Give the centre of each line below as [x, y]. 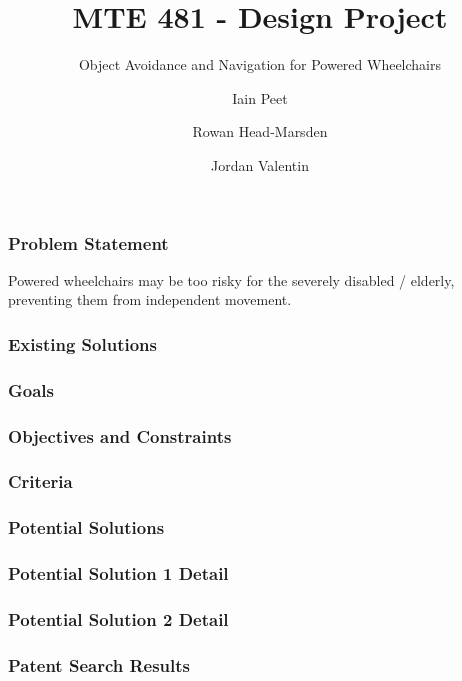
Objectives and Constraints [120, 435]
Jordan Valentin [260, 164]
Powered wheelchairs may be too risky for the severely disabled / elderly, [231, 279]
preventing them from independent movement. [150, 299]
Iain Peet [260, 97]
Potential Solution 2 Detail [118, 618]
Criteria [40, 481]
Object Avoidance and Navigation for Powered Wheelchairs [260, 64]
